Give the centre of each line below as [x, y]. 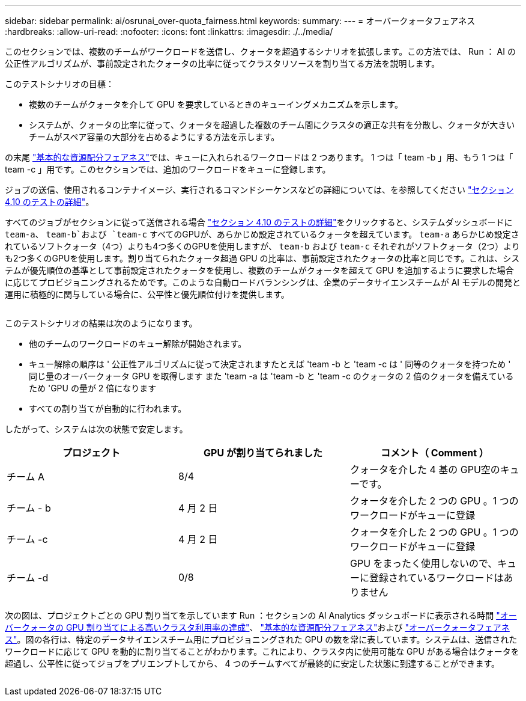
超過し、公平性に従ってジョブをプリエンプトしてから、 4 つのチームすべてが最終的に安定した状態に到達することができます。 [252, 663]
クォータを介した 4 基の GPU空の [425, 470]
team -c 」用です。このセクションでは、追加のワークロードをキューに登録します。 [168, 169]
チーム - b [29, 508]
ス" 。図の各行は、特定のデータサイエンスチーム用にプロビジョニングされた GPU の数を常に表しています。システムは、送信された [261, 639]
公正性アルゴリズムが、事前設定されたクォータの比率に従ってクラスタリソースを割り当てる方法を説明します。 [222, 63]
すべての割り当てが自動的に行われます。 [108, 409]
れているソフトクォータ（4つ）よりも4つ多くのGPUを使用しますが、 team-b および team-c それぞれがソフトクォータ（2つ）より [263, 246]
